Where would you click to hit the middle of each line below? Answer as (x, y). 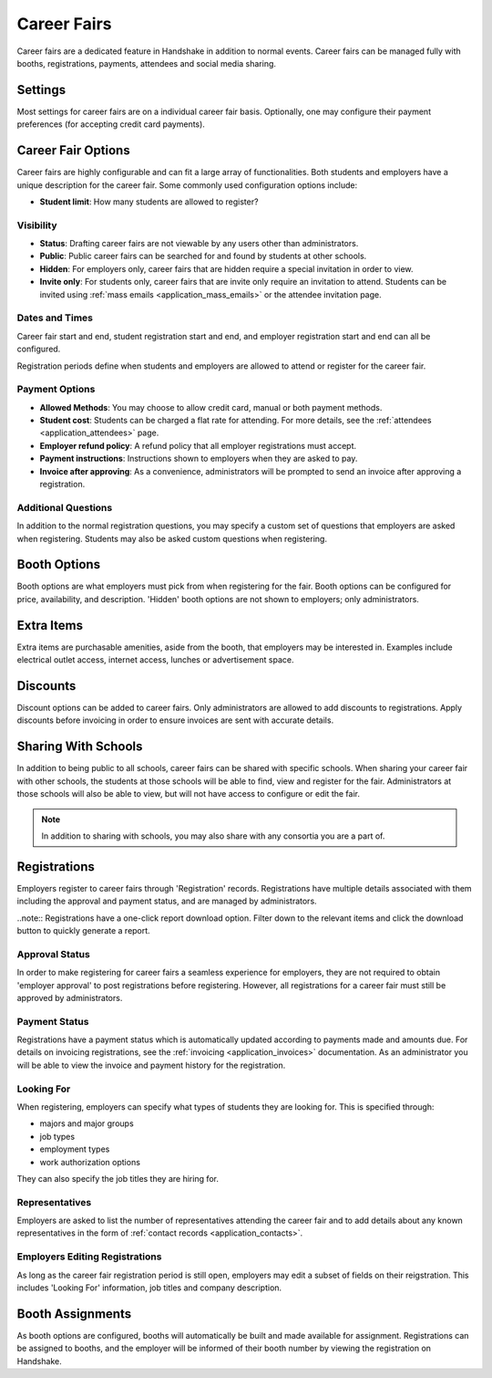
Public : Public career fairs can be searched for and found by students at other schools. (203, 256)
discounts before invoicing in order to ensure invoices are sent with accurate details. (175, 720)
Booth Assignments (74, 1314)
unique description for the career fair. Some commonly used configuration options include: (187, 185)
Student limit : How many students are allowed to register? (149, 202)
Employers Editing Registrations (89, 1257)
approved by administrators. (70, 997)
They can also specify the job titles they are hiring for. (118, 1178)
